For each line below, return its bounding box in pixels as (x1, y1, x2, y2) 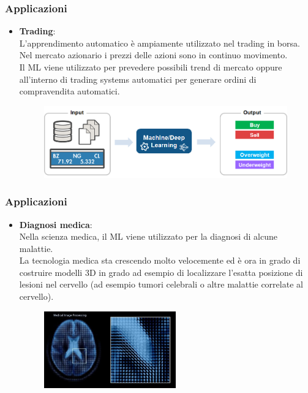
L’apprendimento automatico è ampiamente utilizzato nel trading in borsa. (19, 36, 300, 49)
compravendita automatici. (19, 85, 120, 97)
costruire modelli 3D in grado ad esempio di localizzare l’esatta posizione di (19, 265, 303, 278)
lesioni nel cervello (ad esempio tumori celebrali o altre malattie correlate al (19, 278, 303, 291)
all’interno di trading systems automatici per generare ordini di (19, 72, 257, 85)
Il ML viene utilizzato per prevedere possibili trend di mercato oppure (19, 61, 282, 73)
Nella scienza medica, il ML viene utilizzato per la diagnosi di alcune (19, 230, 277, 243)
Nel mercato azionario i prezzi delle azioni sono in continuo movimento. (19, 48, 288, 61)
